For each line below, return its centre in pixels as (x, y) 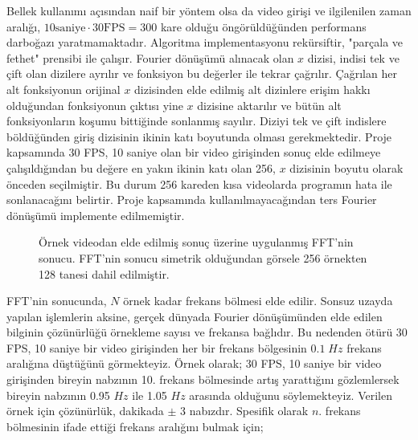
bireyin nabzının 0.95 (58, 395)
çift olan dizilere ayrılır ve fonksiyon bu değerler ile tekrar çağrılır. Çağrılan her (202, 73)
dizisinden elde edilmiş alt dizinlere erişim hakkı (252, 89)
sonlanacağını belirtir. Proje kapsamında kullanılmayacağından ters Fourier (192, 200)
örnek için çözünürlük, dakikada (85, 411)
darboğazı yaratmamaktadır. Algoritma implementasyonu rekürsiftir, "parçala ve (205, 42)
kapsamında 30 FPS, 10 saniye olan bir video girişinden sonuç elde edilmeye (194, 152)
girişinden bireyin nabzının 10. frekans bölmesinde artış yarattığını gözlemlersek (203, 379)
